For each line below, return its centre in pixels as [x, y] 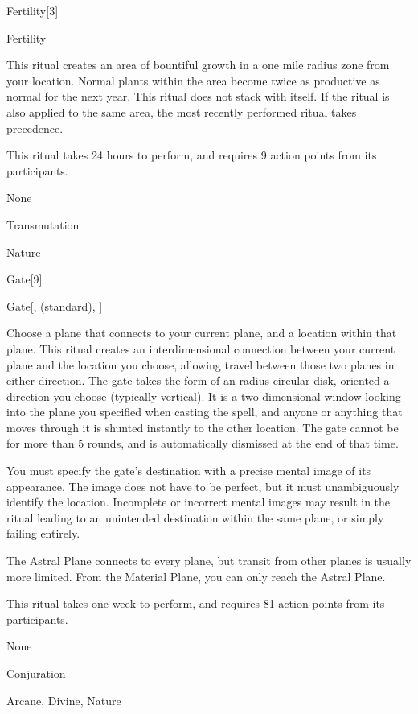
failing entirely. [43, 533]
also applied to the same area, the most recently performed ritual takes [182, 111]
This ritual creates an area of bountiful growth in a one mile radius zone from [198, 65]
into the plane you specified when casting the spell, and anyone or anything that [205, 412]
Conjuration [36, 673]
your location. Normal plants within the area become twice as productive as [193, 80]
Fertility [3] [33, 10]
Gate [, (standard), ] [55, 305]
